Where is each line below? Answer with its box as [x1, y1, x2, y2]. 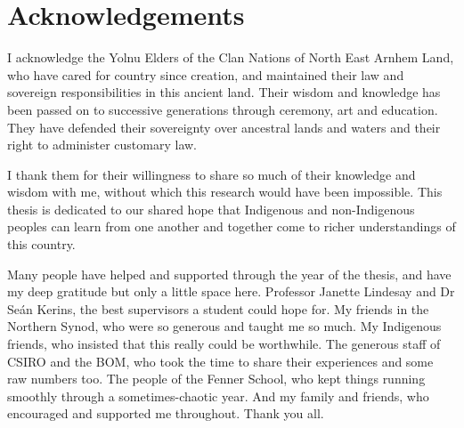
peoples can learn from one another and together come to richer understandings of [7, 217, 456, 236]
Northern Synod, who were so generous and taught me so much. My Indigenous [7, 317, 442, 335]
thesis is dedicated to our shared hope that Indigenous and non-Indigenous [7, 199, 415, 218]
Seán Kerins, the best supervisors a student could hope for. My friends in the [7, 299, 429, 318]
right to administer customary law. [7, 135, 197, 154]
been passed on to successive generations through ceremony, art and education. [7, 100, 438, 118]
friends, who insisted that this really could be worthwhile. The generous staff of [7, 335, 441, 353]
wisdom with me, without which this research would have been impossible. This [7, 182, 443, 201]
